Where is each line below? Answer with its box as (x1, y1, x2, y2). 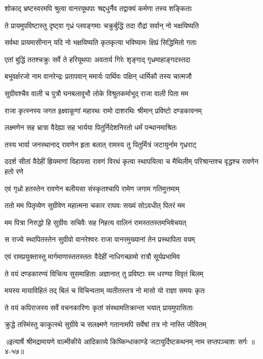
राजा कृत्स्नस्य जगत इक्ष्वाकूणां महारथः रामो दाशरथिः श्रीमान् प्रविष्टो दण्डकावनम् (5, 105, 202, 115)
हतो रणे (5, 166, 24, 176)
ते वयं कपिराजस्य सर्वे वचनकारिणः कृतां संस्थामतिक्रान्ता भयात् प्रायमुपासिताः (5, 302, 194, 312)
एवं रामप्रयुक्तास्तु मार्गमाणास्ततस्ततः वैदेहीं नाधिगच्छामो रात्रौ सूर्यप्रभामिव (5, 251, 180, 261)
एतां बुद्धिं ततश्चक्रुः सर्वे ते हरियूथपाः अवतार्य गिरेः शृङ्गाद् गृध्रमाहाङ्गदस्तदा (5, 54, 191, 64)
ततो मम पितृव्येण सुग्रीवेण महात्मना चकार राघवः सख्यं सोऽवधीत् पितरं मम (5, 200, 185, 211)
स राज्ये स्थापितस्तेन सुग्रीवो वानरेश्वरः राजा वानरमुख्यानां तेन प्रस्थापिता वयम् (5, 234, 195, 245)
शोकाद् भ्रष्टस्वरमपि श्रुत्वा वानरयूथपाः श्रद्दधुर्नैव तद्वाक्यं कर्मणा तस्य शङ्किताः (5, 3, 192, 13)
